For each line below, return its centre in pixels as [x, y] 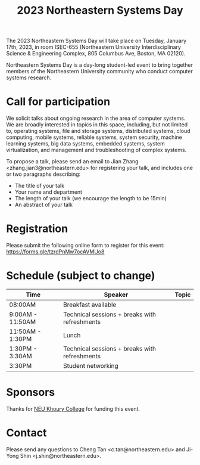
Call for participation [58, 102]
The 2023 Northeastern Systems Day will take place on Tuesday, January [96, 41]
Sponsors [31, 393]
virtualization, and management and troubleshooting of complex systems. [96, 150]
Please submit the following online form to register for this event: [85, 246]
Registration [37, 229]
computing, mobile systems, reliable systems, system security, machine [94, 137]
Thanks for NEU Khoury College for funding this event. [73, 408]
